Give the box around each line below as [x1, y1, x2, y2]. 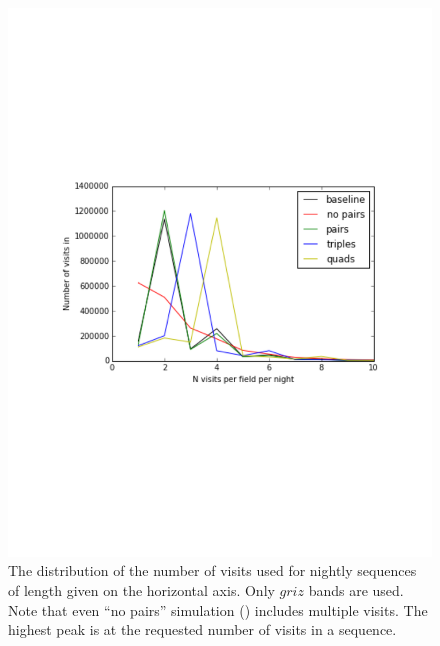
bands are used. [308, 580, 404, 601]
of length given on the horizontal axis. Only [8, 580, 275, 601]
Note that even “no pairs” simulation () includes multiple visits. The [8, 599, 428, 620]
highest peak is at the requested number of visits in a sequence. [8, 619, 397, 640]
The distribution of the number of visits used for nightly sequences [8, 560, 417, 581]
